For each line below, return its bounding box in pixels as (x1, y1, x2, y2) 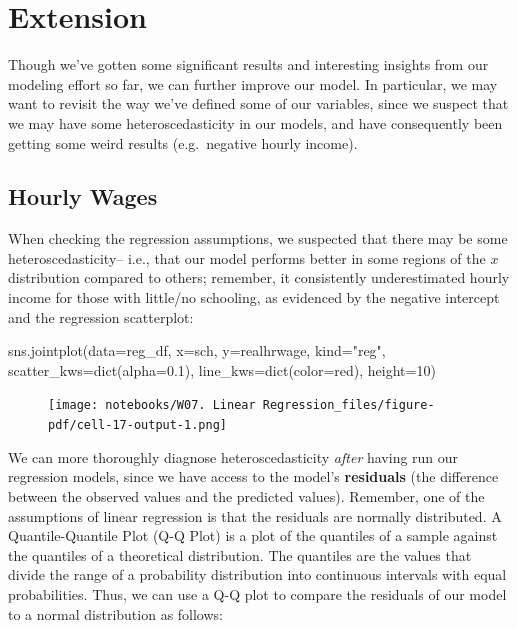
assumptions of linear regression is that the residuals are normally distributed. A (8, 505, 502, 526)
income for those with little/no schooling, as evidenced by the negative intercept (8, 287, 500, 308)
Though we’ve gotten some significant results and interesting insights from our (8, 54, 489, 75)
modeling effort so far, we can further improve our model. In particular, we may (8, 73, 498, 94)
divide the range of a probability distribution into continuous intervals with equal (8, 564, 507, 585)
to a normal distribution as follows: (8, 603, 223, 624)
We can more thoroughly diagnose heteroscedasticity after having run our (8, 446, 459, 467)
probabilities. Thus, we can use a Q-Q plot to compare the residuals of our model (8, 583, 507, 604)
